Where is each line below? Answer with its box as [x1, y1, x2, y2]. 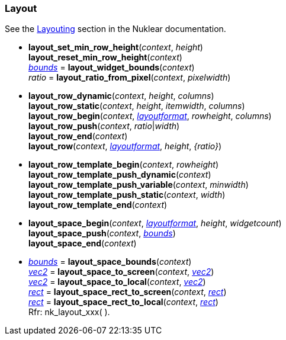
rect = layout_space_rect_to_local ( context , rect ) [28, 297, 218, 307]
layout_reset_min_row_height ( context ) [28, 52, 182, 63]
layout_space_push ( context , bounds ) [28, 228, 176, 239]
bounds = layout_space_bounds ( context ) [28, 256, 192, 267]
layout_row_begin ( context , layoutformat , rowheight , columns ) [28, 111, 272, 121]
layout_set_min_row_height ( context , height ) [28, 42, 203, 53]
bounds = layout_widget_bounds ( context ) [28, 62, 195, 73]
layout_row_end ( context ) [28, 131, 128, 142]
